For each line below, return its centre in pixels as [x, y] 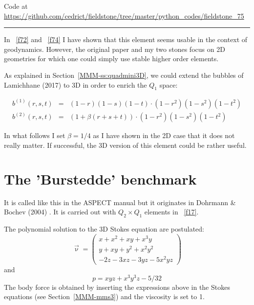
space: [169, 84]
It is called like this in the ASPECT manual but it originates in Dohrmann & [120, 202]
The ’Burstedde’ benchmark [100, 178]
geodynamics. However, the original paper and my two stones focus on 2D [115, 49]
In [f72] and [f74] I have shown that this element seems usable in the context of [126, 39]
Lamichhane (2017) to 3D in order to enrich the [75, 84]
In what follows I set [35, 135]
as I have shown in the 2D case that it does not [164, 135]
